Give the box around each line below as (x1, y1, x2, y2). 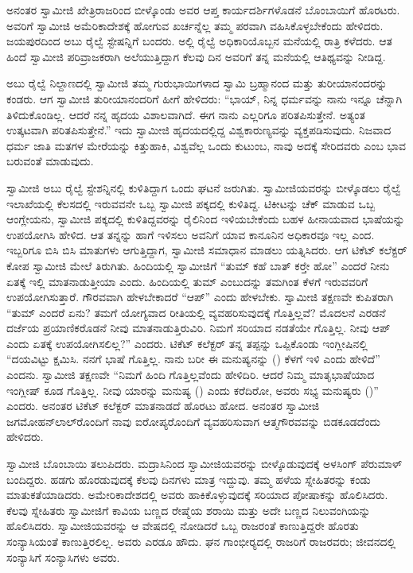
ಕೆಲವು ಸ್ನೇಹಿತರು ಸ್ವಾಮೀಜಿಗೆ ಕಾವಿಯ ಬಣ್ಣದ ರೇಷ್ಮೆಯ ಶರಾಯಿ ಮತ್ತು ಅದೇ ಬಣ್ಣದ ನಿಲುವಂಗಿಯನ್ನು (6, 501, 371, 518)
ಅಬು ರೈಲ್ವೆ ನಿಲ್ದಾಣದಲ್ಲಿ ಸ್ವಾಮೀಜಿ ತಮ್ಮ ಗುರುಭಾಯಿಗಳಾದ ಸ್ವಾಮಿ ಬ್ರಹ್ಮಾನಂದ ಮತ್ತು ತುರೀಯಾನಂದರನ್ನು (6, 75, 388, 91)
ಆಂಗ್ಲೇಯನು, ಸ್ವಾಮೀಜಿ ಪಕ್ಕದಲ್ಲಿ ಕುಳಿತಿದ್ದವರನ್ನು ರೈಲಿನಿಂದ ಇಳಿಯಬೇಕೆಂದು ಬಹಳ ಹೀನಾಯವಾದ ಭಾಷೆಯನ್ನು (6, 211, 405, 227)
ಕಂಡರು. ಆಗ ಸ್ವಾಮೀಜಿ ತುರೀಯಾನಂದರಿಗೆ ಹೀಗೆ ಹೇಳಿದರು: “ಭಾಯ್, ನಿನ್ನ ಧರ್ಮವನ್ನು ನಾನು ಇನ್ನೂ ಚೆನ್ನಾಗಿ (6, 90, 403, 106)
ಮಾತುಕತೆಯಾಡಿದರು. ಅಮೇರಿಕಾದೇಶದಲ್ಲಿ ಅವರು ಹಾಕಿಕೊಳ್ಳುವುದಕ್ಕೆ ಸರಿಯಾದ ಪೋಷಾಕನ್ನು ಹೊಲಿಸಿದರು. (6, 486, 388, 503)
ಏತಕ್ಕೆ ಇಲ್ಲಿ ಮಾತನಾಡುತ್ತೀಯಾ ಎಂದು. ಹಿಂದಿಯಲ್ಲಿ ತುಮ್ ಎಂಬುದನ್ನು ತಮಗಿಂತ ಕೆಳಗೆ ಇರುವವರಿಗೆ (6, 273, 368, 289)
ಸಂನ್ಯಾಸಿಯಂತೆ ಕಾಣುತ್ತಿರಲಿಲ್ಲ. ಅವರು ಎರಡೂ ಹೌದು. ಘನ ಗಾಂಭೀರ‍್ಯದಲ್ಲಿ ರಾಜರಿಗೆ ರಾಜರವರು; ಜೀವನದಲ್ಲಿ (6, 533, 396, 549)
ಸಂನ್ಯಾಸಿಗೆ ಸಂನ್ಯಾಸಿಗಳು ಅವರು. (6, 548, 120, 565)
